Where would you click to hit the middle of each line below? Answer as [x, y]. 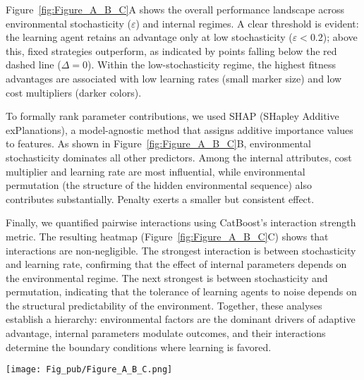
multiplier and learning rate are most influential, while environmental [156, 171]
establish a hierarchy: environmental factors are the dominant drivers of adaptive [181, 319]
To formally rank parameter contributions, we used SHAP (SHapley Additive [172, 116]
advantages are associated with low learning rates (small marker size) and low [174, 78]
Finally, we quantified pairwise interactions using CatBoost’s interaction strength [181, 222]
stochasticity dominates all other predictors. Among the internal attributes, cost [179, 157]
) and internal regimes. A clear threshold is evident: [247, 23]
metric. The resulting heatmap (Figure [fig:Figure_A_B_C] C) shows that [167, 236]
